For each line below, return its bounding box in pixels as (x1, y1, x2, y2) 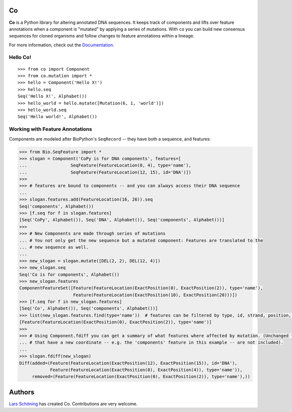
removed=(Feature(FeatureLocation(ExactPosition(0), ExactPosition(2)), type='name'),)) (32, 374, 251, 379)
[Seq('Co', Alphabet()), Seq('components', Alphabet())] (19, 306, 158, 311)
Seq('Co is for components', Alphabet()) (19, 272, 120, 277)
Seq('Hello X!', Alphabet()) (18, 94, 87, 99)
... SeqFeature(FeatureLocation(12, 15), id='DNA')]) (19, 169, 192, 175)
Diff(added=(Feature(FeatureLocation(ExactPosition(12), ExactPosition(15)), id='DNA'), (19, 360, 238, 366)
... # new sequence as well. (19, 244, 89, 250)
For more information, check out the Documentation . (9, 42, 114, 48)
